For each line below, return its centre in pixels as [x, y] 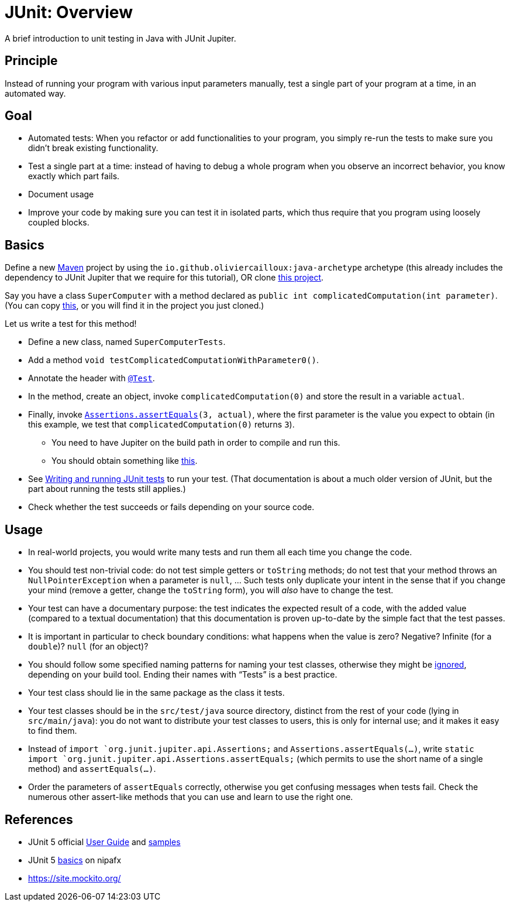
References [39, 819]
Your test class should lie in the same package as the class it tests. [156, 693]
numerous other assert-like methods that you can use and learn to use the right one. [191, 797]
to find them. [53, 731]
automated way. [35, 93]
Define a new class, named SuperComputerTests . [127, 342]
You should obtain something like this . [125, 461]
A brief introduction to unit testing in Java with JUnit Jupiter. [120, 38]
